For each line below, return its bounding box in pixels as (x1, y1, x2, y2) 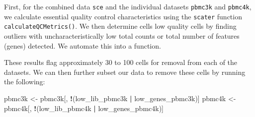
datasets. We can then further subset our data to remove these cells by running (4, 66, 246, 77)
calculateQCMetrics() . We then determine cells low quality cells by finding (4, 21, 237, 31)
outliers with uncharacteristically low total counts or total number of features (4, 30, 240, 41)
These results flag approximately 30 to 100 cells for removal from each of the (4, 57, 238, 67)
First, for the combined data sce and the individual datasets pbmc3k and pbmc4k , (4, 1, 252, 11)
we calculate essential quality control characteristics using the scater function (4, 11, 242, 21)
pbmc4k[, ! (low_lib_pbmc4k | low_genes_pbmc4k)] (4, 103, 164, 113)
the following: (4, 76, 45, 87)
